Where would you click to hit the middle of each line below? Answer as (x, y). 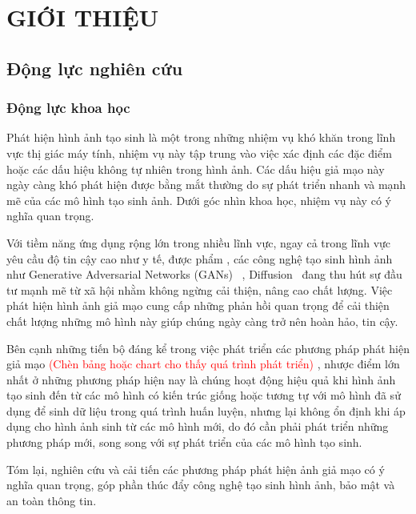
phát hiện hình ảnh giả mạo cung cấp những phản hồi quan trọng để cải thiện (198, 305)
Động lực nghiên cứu (95, 68)
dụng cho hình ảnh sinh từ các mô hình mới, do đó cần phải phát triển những (198, 426)
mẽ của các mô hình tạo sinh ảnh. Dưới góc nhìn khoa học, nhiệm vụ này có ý (199, 200)
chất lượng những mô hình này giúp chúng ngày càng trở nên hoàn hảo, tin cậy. (202, 321)
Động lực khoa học (68, 108)
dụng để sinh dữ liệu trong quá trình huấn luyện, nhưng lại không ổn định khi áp (206, 410)
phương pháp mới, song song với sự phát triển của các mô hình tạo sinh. (184, 442)
